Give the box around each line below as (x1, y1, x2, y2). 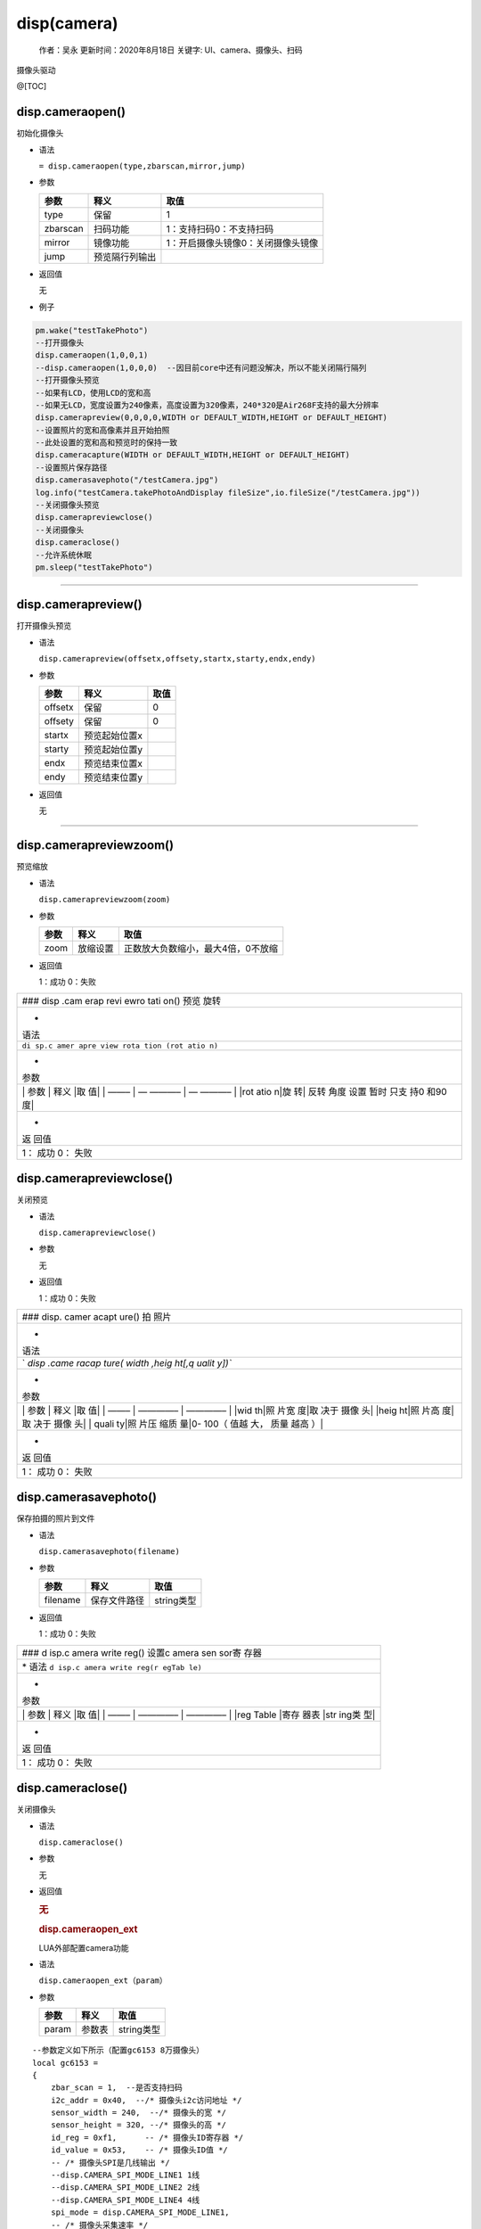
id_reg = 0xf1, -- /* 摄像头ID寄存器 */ (50, 2132, 244, 2143)
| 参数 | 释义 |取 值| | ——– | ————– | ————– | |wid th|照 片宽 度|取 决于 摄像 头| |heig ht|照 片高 (21, 1404, 440, 1417)
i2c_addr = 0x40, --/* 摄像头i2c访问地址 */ (50, 2095, 242, 2105)
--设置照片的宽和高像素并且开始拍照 (35, 424, 170, 435)
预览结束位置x (83, 758, 143, 770)
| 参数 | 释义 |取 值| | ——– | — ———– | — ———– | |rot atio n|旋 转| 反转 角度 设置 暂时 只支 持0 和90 (21, 1085, 447, 1098)
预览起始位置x (83, 729, 143, 742)
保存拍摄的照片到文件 (16, 1513, 95, 1524)
